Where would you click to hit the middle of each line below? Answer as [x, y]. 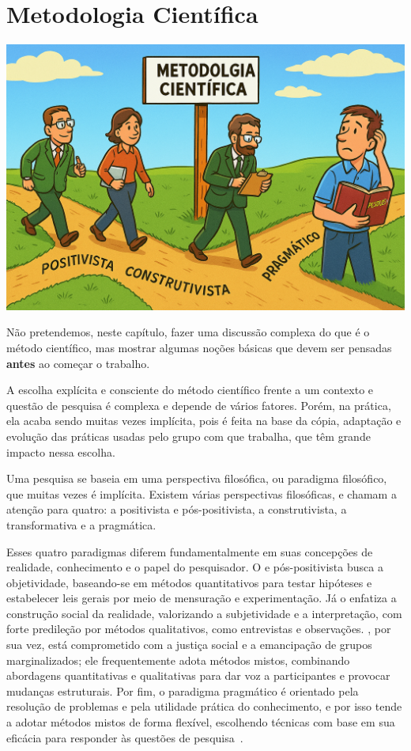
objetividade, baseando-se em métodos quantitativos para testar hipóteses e [189, 582]
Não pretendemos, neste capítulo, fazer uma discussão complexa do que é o [188, 332]
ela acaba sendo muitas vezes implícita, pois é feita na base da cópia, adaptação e [204, 421]
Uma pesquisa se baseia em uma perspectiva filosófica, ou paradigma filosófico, [197, 478]
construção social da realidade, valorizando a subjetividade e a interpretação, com [204, 613]
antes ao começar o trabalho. [78, 363]
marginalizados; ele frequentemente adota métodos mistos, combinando [178, 660]
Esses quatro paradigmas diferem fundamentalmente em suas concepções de [190, 551]
